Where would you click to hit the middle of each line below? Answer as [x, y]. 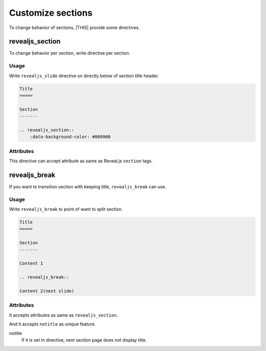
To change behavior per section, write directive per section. [70, 53]
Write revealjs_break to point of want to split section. [66, 209]
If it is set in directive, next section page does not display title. [84, 340]
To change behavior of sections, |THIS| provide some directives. [74, 28]
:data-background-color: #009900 [70, 137]
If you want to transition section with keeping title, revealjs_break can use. [88, 186]
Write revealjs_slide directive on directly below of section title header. [84, 76]
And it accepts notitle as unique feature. [52, 324]
